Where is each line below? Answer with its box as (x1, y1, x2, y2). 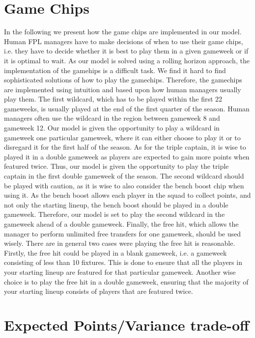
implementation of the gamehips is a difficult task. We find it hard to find (4, 65, 226, 75)
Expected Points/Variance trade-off (4, 314, 249, 335)
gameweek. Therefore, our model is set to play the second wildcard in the (4, 209, 225, 219)
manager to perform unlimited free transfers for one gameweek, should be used (4, 228, 241, 238)
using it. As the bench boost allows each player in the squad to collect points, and (4, 190, 251, 200)
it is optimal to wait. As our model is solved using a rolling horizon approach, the (4, 55, 250, 65)
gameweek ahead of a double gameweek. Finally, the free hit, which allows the (4, 219, 239, 229)
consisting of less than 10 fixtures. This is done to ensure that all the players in (4, 257, 242, 267)
